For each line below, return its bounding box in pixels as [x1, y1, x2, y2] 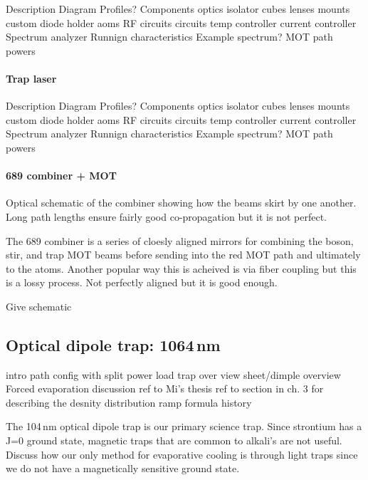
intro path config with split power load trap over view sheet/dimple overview [6, 367, 341, 382]
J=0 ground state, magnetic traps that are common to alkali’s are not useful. [6, 433, 342, 448]
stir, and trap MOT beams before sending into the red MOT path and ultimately [6, 247, 361, 262]
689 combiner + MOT [6, 168, 117, 183]
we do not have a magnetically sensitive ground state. [6, 461, 240, 476]
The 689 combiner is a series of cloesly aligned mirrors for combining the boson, [6, 233, 354, 248]
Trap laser [6, 71, 57, 85]
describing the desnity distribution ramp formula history [6, 395, 252, 409]
